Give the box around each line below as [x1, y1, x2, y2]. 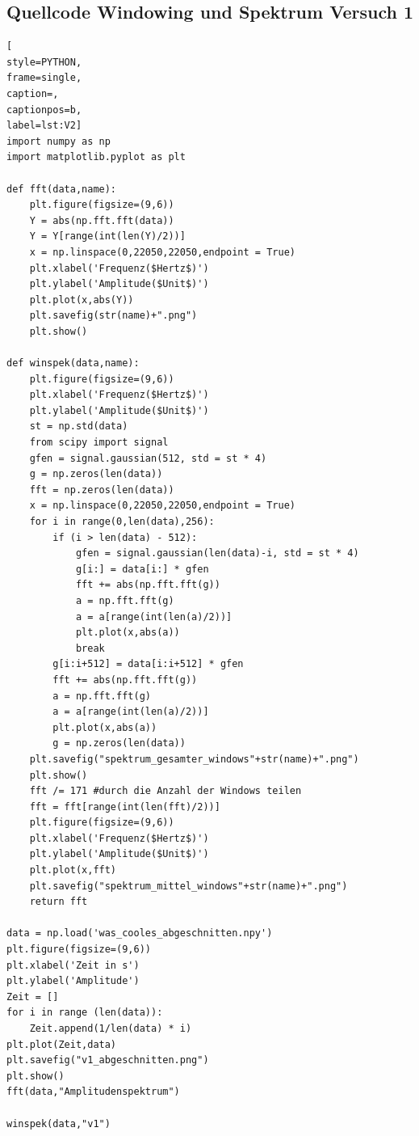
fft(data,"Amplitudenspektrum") [6, 1086, 180, 1098]
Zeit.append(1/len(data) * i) [29, 1023, 192, 1035]
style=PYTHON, [6, 56, 82, 68]
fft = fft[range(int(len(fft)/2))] [29, 800, 220, 813]
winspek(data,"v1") [6, 1117, 111, 1130]
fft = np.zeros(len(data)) [29, 484, 174, 496]
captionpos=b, [6, 103, 82, 116]
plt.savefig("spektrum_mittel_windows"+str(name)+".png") [29, 880, 348, 892]
